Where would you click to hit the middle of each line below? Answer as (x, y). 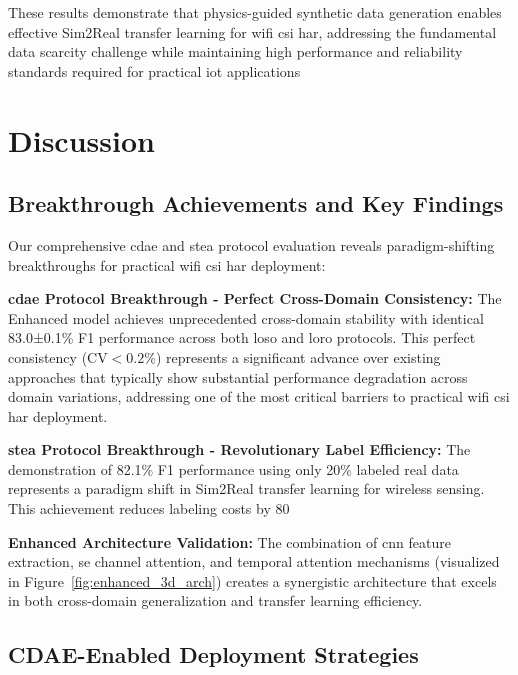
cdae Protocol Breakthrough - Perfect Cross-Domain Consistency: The (255, 298)
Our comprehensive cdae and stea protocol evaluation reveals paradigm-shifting (251, 244)
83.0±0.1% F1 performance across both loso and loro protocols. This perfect (242, 337)
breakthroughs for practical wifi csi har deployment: (167, 264)
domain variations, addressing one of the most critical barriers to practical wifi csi (259, 396)
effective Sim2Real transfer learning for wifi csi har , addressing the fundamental (252, 31)
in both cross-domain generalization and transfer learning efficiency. (215, 600)
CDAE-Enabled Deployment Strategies (213, 654)
